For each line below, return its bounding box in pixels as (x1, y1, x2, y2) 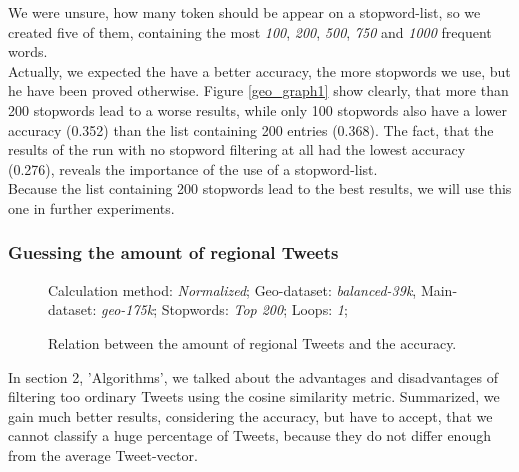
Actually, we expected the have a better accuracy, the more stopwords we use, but (8, 60, 511, 81)
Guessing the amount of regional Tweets (8, 240, 339, 265)
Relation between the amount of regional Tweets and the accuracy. (48, 332, 457, 353)
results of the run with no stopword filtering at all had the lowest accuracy (8, 139, 466, 160)
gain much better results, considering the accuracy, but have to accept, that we (8, 405, 493, 426)
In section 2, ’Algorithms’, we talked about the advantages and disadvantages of (8, 366, 499, 387)
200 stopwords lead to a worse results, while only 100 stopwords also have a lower (8, 99, 507, 120)
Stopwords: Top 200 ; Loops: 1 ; (161, 299, 348, 320)
